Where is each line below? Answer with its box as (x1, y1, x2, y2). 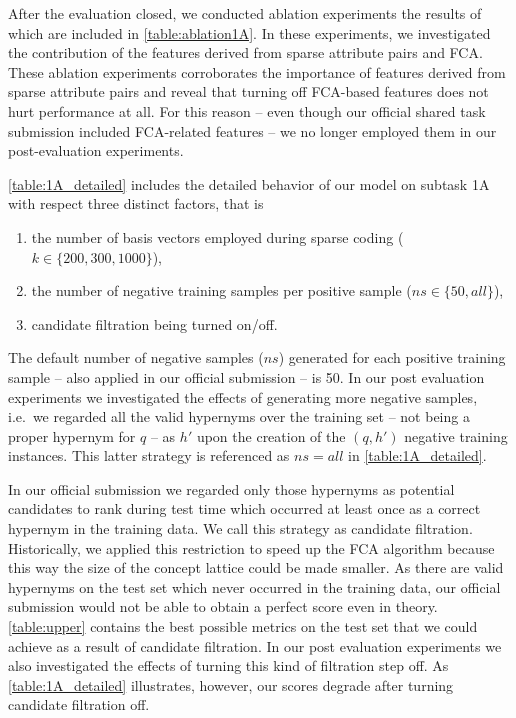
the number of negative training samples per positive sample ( (31, 280, 412, 301)
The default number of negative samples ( (8, 347, 264, 368)
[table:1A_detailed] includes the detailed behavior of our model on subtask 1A (8, 173, 490, 194)
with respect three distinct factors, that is (8, 193, 264, 214)
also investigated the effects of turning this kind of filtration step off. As (8, 655, 449, 676)
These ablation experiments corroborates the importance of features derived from (8, 61, 506, 82)
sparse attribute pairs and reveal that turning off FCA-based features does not (8, 81, 489, 102)
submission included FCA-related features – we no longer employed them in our (8, 120, 497, 141)
